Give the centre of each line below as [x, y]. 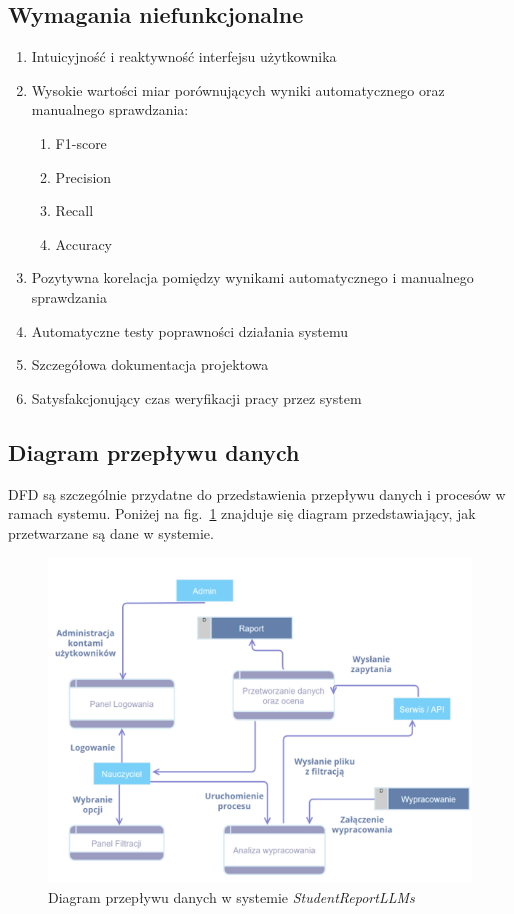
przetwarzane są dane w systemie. [111, 532]
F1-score [81, 142]
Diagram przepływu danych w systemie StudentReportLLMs [231, 896]
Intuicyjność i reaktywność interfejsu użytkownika [184, 56]
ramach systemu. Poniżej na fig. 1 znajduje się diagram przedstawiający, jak [242, 513]
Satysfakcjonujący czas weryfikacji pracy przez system [196, 397]
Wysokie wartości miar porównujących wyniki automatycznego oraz [238, 89]
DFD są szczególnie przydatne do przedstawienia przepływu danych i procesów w [257, 493]
